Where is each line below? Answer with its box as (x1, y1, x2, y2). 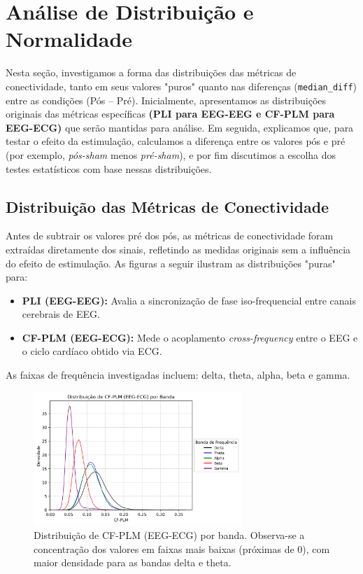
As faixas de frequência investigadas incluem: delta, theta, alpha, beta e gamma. (6, 367, 350, 382)
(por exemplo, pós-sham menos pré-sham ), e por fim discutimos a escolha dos (6, 147, 336, 162)
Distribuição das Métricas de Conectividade (6, 195, 329, 217)
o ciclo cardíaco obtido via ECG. (22, 344, 162, 358)
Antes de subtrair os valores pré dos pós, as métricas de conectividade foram (6, 228, 334, 243)
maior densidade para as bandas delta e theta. (34, 555, 232, 570)
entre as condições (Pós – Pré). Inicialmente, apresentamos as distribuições (6, 92, 327, 107)
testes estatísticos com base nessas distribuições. (6, 161, 212, 176)
